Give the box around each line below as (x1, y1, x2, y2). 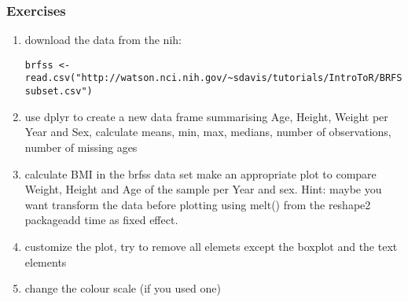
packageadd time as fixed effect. (24, 212, 178, 228)
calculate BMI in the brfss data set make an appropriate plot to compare (24, 165, 377, 182)
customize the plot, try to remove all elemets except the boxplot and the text (24, 238, 398, 254)
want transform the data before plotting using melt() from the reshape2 (24, 196, 371, 212)
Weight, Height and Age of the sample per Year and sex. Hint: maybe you (24, 181, 382, 197)
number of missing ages (24, 138, 138, 155)
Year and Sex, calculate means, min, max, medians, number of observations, (24, 123, 391, 140)
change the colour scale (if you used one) (24, 280, 221, 296)
